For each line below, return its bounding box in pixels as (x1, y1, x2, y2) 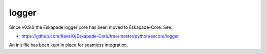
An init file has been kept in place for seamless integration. (9, 42, 128, 48)
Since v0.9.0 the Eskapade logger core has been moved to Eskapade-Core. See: (9, 24, 172, 30)
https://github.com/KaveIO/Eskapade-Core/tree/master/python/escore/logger (21, 33, 179, 39)
